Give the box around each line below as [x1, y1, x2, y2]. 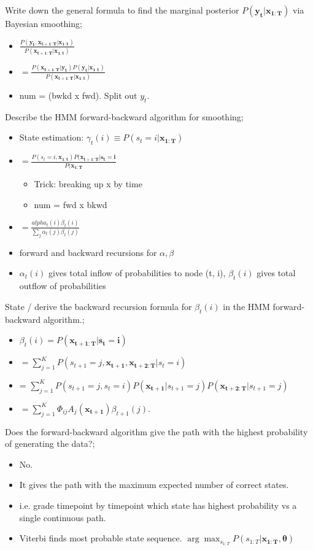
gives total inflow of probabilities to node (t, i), [48, 266, 226, 279]
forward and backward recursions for [19, 246, 157, 258]
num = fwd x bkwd [34, 198, 107, 211]
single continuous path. [19, 511, 106, 524]
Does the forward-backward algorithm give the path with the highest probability [5, 425, 308, 438]
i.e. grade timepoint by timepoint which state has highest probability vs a [19, 498, 297, 511]
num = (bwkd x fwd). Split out [19, 88, 137, 101]
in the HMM [223, 300, 270, 312]
